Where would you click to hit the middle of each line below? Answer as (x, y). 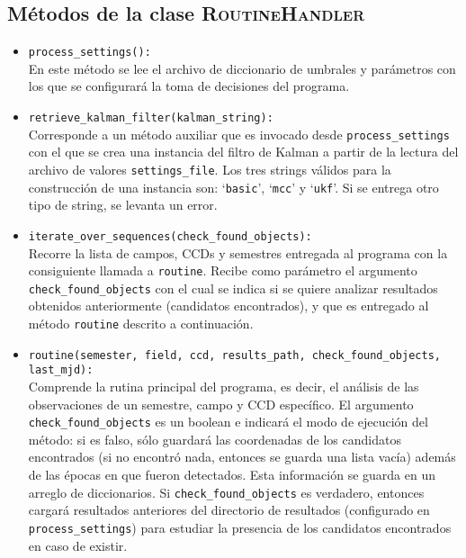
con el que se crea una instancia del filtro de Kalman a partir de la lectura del (243, 152)
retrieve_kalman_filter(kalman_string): (151, 118)
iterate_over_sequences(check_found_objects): (170, 236)
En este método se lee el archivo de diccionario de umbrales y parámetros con (242, 68)
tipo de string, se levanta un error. (123, 205)
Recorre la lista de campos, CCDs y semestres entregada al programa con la (238, 252)
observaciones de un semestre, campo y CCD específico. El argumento (221, 404)
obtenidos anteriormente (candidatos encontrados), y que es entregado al (229, 306)
